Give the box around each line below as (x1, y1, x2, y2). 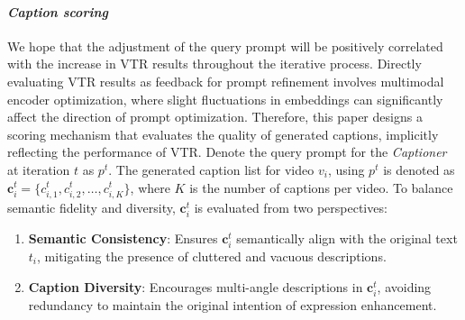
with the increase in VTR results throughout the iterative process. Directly (7, 54, 422, 73)
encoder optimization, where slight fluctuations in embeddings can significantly (7, 89, 443, 108)
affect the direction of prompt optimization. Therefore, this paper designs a (7, 107, 423, 126)
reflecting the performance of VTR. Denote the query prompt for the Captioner (7, 142, 447, 161)
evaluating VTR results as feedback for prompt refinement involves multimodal (7, 71, 444, 90)
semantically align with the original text (236, 228, 458, 247)
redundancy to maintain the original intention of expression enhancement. (28, 295, 437, 314)
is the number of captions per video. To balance (189, 178, 453, 197)
